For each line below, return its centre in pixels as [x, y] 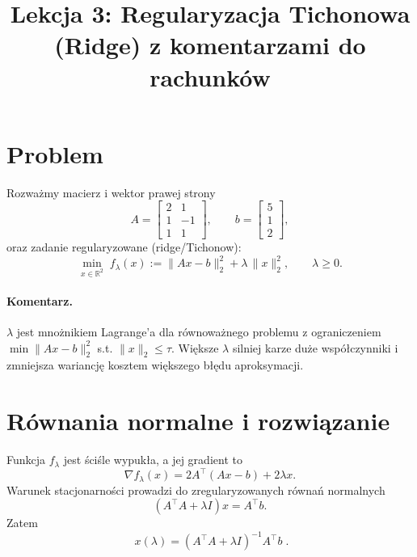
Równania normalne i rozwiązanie [198, 421]
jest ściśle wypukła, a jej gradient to [153, 460]
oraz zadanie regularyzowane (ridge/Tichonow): [124, 247]
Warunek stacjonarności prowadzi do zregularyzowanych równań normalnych [196, 489]
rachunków [210, 76]
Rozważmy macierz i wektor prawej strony [111, 192]
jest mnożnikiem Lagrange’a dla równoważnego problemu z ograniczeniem [199, 332]
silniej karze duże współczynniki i [315, 347]
